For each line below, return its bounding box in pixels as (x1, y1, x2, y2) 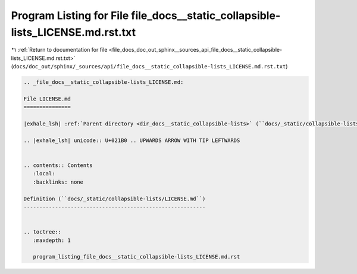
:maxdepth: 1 (33, 237, 71, 244)
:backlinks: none (33, 178, 83, 185)
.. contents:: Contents (23, 162, 93, 169)
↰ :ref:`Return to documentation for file (11, 46, 108, 53)
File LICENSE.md (23, 95, 71, 102)
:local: (33, 170, 55, 177)
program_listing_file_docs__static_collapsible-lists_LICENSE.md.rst (33, 253, 240, 260)
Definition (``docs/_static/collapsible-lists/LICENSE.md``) (23, 195, 206, 202)
